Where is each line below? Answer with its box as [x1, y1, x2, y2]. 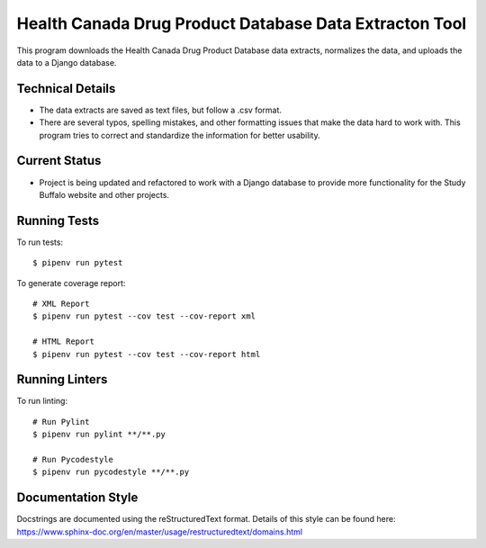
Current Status [16, 153, 102, 168]
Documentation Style [16, 490, 139, 506]
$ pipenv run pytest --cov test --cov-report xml [32, 311, 256, 321]
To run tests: [16, 237, 63, 247]
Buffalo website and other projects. [39, 189, 170, 200]
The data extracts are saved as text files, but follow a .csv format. [39, 104, 283, 115]
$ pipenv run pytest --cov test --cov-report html [32, 349, 261, 359]
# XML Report [32, 299, 90, 309]
